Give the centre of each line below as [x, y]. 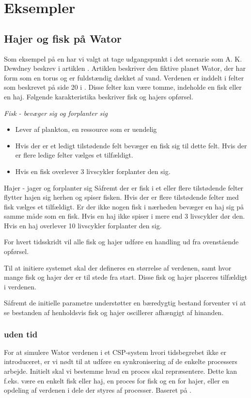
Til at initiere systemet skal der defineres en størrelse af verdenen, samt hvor [118, 267]
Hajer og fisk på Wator [63, 38]
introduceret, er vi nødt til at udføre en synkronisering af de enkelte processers [121, 361]
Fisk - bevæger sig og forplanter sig [56, 113]
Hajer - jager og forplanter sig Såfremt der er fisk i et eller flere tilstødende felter [124, 187]
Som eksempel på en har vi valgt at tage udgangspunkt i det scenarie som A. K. [123, 58]
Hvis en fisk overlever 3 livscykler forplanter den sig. [93, 171]
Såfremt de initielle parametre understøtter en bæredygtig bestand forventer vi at [125, 303]
